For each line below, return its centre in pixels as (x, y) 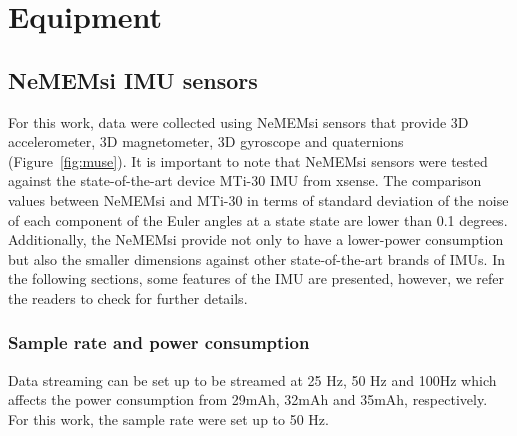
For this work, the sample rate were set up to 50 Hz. (168, 418)
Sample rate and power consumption (159, 342)
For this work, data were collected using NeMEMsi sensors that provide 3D (238, 121)
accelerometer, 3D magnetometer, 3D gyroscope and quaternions (206, 141)
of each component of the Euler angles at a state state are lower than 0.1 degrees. (258, 219)
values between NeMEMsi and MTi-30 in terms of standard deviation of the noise (258, 199)
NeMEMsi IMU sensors (133, 79)
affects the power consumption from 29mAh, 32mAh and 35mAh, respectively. (248, 399)
